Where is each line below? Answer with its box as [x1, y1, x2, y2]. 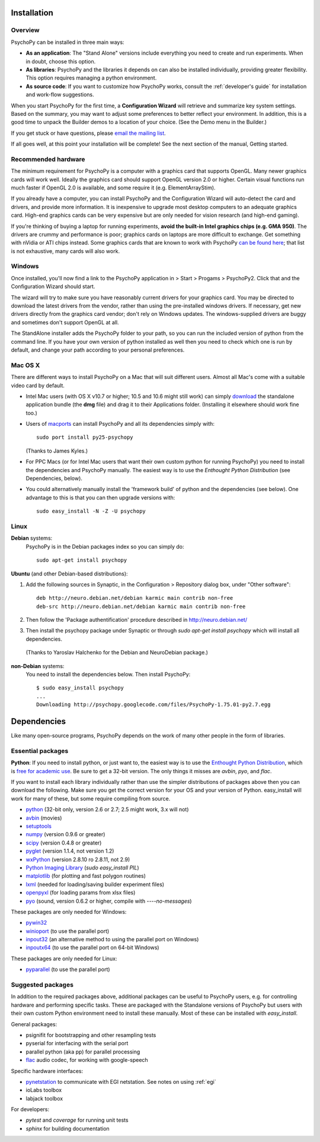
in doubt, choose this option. [25, 58, 96, 65]
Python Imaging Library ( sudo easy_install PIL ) [25, 864, 139, 871]
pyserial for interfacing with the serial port [25, 1040, 129, 1047]
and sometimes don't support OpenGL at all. [11, 318, 119, 326]
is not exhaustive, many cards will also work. [11, 247, 120, 255]
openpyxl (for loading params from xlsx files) [25, 889, 136, 896]
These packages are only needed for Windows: [11, 908, 127, 915]
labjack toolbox [25, 1094, 63, 1102]
